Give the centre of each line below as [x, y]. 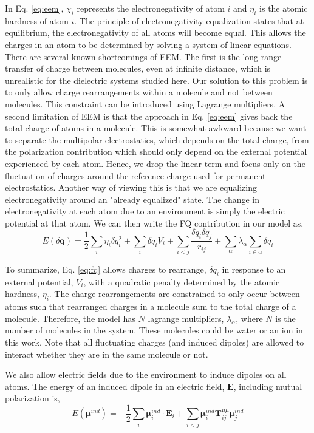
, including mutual [268, 386]
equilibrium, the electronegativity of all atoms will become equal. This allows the [155, 32]
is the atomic [284, 8]
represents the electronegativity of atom [151, 8]
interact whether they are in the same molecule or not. [107, 354]
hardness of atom [37, 20]
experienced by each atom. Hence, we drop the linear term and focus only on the [155, 163]
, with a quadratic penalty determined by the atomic [182, 281]
